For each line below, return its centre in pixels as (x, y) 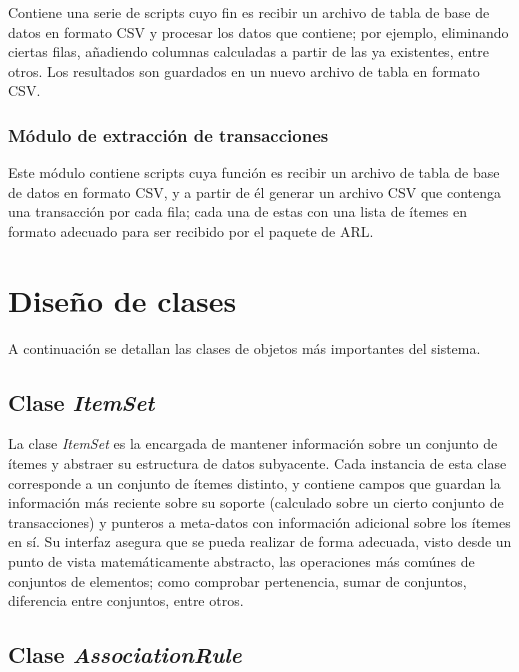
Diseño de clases (122, 299)
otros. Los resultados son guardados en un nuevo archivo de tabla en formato (244, 70)
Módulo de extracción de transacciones (168, 134)
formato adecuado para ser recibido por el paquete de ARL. (191, 230)
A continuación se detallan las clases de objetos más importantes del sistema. (244, 347)
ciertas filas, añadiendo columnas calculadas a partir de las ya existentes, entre (248, 51)
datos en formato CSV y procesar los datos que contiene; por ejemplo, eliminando (258, 31)
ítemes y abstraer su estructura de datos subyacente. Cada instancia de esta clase (257, 463)
